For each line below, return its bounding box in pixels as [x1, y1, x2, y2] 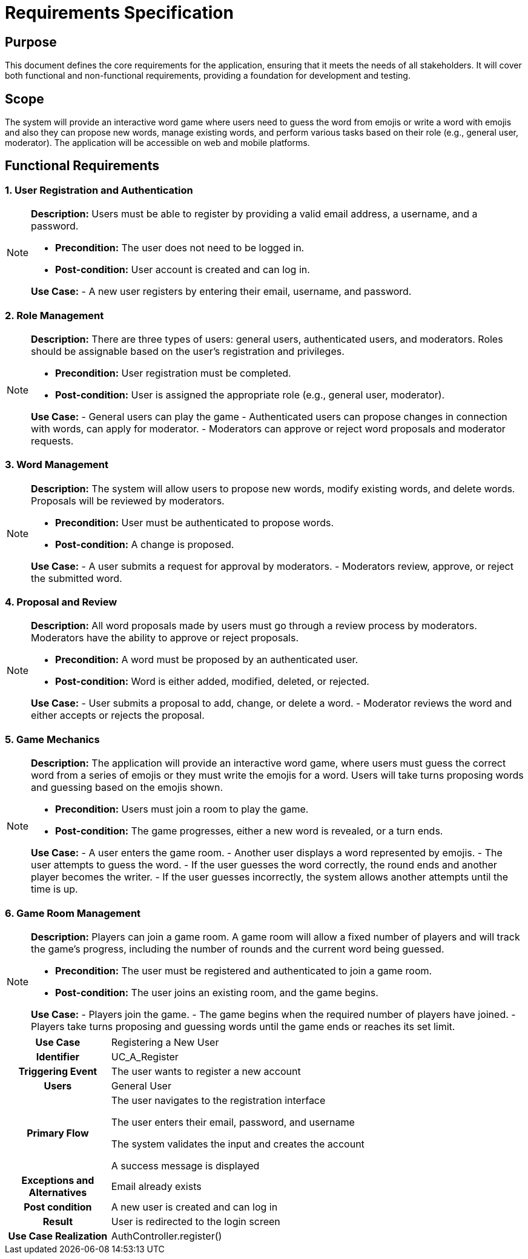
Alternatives [28, 1186, 87, 1198]
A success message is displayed [111, 1159, 260, 1172]
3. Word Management [5, 458, 109, 471]
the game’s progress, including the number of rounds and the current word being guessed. [31, 942, 444, 955]
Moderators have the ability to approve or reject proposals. [31, 632, 299, 644]
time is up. [31, 883, 78, 896]
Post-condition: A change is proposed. [55, 538, 234, 550]
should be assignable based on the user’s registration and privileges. [31, 345, 345, 357]
